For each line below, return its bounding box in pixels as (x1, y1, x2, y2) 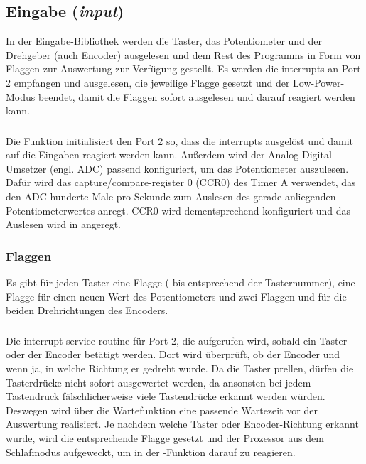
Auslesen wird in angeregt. (6, 217, 122, 232)
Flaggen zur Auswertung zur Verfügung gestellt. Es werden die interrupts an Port (6, 61, 361, 76)
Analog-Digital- (268, 147, 335, 162)
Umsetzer (6, 161, 47, 176)
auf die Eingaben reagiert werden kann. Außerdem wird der (6, 147, 265, 162)
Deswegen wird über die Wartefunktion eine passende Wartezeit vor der (6, 402, 318, 417)
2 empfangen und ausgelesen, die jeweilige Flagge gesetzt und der (6, 75, 290, 90)
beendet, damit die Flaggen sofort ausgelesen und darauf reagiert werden (38, 89, 355, 104)
